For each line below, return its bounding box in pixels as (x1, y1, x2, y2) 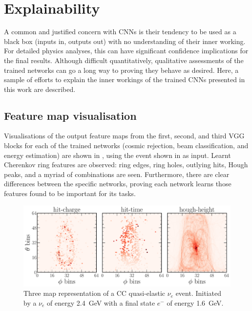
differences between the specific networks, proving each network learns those (4, 178, 231, 189)
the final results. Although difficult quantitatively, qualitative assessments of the (4, 55, 244, 65)
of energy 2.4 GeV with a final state (47, 297, 155, 308)
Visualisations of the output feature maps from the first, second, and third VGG (4, 131, 245, 141)
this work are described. (4, 84, 76, 94)
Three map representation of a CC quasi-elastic (23, 288, 166, 298)
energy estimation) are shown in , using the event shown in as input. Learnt (4, 150, 231, 160)
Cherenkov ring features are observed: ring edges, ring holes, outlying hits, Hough (4, 159, 248, 170)
